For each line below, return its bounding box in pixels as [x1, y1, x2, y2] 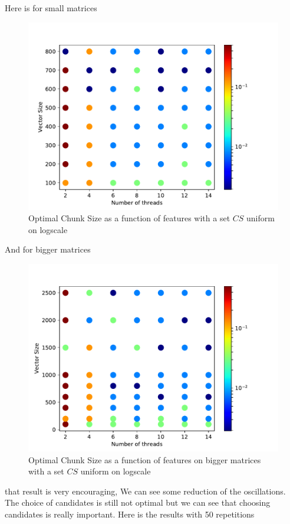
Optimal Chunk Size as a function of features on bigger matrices [28, 453, 261, 466]
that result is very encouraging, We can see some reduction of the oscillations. [5, 484, 286, 497]
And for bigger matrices [5, 243, 91, 256]
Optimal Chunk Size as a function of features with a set [28, 212, 230, 224]
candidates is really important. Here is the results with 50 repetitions [5, 507, 255, 520]
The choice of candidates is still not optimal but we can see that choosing [5, 496, 271, 509]
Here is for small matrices [5, 2, 97, 14]
